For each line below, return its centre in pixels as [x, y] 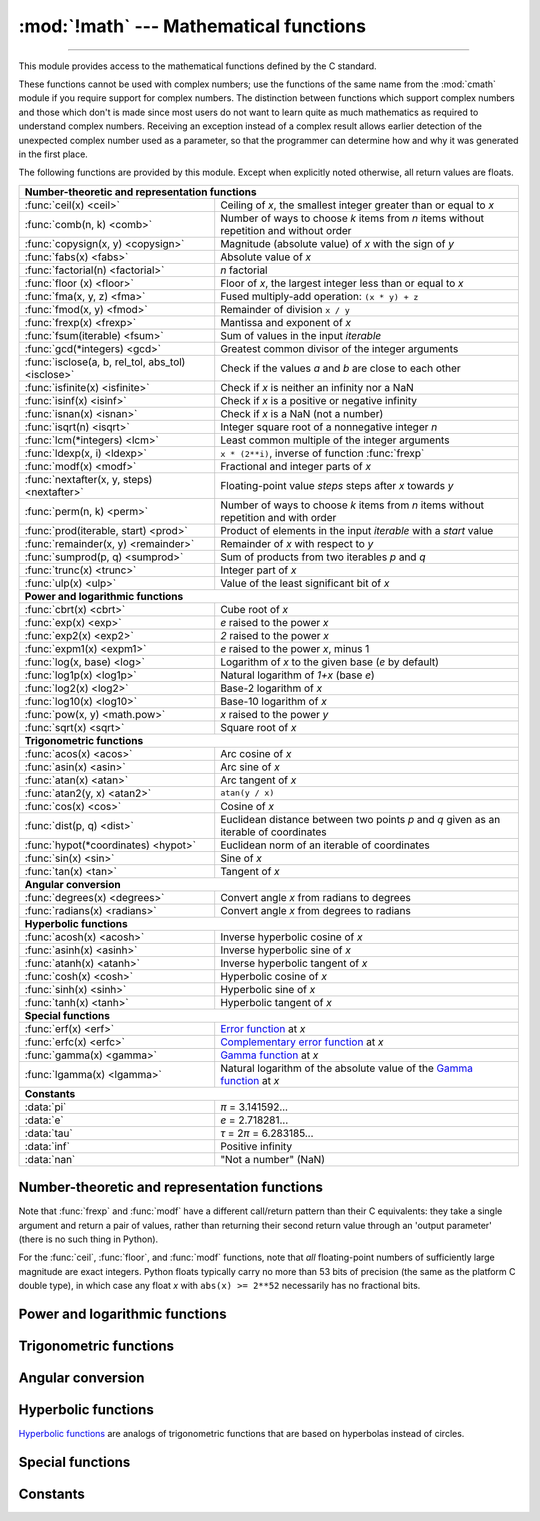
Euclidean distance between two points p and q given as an [360, 819]
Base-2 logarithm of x [271, 688]
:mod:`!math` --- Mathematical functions [192, 26]
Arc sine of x [250, 767]
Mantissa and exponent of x [286, 322]
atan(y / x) [247, 793]
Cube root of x [254, 609]
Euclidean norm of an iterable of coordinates [325, 845]
